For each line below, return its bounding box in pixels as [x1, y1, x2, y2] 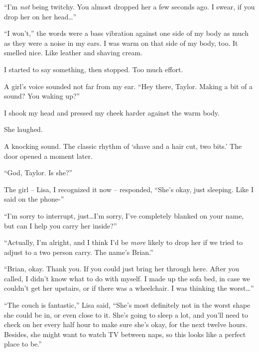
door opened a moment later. [4, 150, 93, 161]
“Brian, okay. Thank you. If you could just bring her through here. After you [4, 263, 239, 274]
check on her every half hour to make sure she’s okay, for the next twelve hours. [4, 319, 248, 330]
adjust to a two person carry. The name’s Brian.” [4, 246, 153, 257]
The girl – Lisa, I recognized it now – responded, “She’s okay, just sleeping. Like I [4, 184, 254, 194]
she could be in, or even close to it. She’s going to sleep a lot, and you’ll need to [4, 309, 248, 320]
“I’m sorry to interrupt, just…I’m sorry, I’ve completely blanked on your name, [4, 210, 244, 221]
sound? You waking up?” [4, 91, 80, 101]
